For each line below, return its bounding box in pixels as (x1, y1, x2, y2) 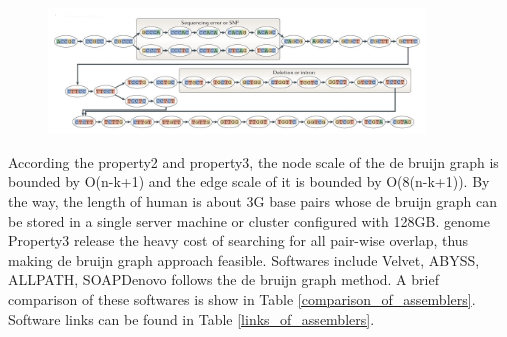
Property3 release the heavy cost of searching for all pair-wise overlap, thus (8, 230, 469, 251)
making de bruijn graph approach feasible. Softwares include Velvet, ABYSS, (8, 249, 480, 270)
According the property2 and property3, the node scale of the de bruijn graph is (8, 151, 499, 172)
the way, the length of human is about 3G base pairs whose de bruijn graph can (8, 191, 497, 211)
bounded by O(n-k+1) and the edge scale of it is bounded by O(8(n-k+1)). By (8, 171, 490, 192)
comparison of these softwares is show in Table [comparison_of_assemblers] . (8, 288, 476, 309)
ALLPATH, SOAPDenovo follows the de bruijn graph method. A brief (8, 269, 439, 290)
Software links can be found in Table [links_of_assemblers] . (8, 308, 375, 329)
